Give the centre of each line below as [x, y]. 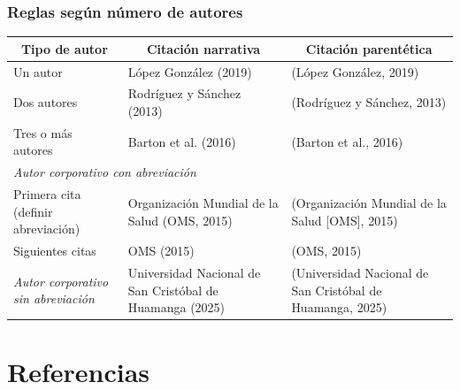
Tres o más [43, 132]
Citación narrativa [203, 48]
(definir [33, 211]
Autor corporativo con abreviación [105, 172]
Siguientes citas [55, 251]
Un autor [38, 71]
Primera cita [47, 194]
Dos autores [46, 102]
